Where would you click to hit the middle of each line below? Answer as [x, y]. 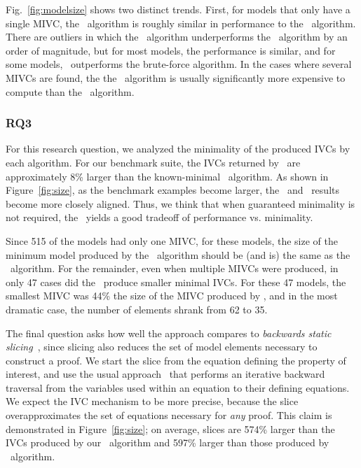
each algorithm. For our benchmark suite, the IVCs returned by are [153, 162]
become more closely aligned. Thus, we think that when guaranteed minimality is [180, 203]
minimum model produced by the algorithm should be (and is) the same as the [178, 254]
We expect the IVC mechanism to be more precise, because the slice [152, 401]
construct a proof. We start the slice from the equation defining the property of [176, 360]
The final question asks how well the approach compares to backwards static [169, 333]
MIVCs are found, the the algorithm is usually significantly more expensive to [176, 77]
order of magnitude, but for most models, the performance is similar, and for [171, 50]
